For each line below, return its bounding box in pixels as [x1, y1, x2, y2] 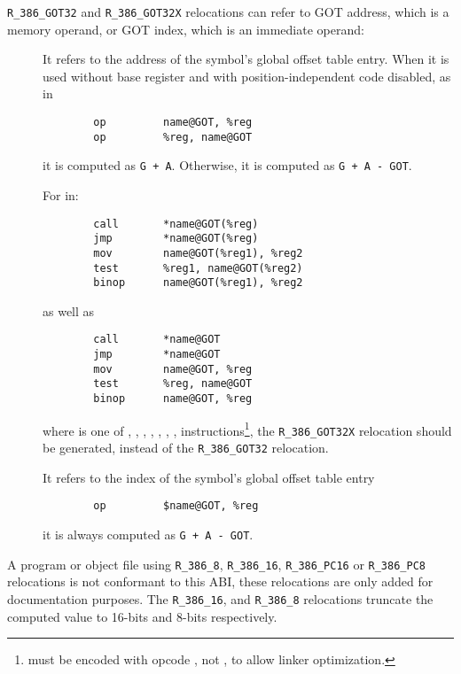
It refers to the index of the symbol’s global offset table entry [43, 468, 375, 486]
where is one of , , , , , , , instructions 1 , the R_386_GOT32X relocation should [43, 418, 452, 439]
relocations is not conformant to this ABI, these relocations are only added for [7, 572, 434, 591]
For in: [43, 186, 79, 204]
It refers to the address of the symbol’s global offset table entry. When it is [43, 50, 449, 68]
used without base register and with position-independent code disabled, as [43, 66, 451, 85]
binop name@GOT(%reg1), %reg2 [93, 276, 303, 290]
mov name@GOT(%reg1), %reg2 [93, 246, 303, 260]
